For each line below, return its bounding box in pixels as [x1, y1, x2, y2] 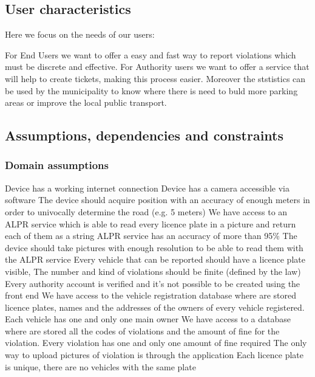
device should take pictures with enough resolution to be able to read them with [5, 241, 303, 254]
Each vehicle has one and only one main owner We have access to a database [5, 313, 291, 325]
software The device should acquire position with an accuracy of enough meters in [5, 193, 310, 206]
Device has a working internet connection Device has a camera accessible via [5, 181, 290, 194]
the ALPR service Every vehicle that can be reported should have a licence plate [5, 253, 305, 266]
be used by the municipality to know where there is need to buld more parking [5, 84, 298, 97]
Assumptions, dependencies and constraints [5, 126, 283, 145]
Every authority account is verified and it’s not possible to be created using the [5, 277, 300, 289]
